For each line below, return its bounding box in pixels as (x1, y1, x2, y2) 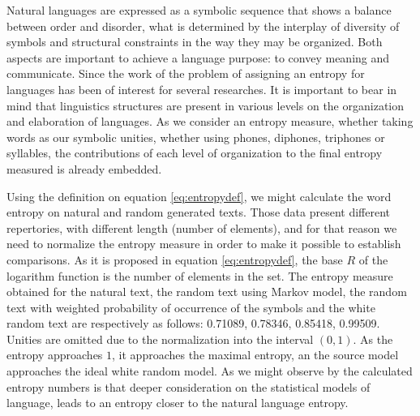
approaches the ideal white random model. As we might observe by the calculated (6, 362, 413, 380)
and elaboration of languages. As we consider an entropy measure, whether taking (6, 113, 414, 130)
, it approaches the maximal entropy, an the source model (112, 346, 399, 363)
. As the (353, 330, 393, 347)
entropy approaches (6, 346, 103, 363)
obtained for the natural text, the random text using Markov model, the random (6, 283, 407, 300)
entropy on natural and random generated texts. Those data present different (6, 204, 390, 221)
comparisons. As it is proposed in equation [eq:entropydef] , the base (6, 251, 343, 268)
